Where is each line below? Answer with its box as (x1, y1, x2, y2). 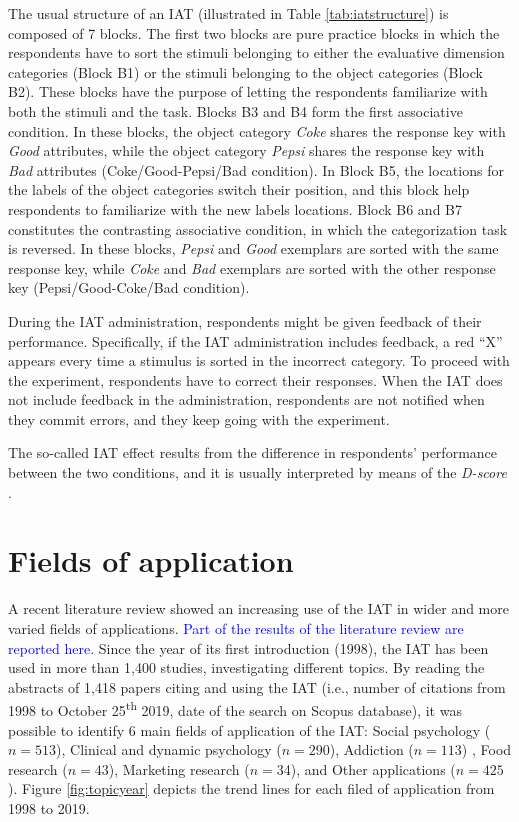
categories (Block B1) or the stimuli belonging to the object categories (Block (8, 61, 483, 82)
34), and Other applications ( (276, 758, 456, 779)
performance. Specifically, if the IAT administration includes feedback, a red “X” (8, 330, 503, 351)
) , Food (461, 739, 512, 760)
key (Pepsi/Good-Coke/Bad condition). (8, 277, 250, 298)
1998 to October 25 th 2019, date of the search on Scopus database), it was (8, 697, 462, 720)
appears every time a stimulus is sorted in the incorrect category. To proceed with (8, 350, 510, 371)
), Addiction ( (329, 739, 414, 760)
